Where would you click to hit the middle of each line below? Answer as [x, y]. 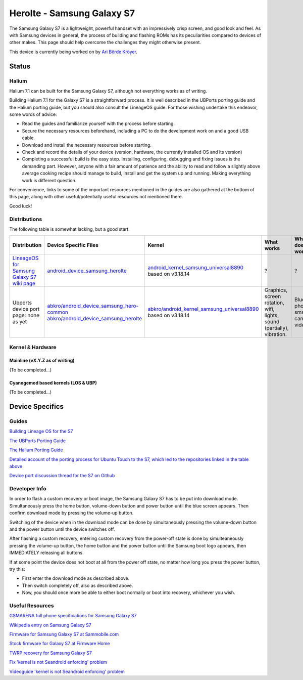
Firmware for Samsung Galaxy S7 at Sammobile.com [64, 634]
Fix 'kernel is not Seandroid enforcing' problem [58, 662]
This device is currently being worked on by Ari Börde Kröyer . [73, 52]
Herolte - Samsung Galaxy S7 [72, 13]
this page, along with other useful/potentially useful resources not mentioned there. [96, 197]
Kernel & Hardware [33, 347]
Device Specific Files [73, 245]
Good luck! [21, 206]
